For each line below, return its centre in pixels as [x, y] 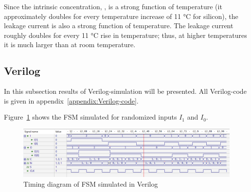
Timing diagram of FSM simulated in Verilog [91, 183]
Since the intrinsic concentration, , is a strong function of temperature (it [113, 6]
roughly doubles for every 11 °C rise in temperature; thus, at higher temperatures [125, 35]
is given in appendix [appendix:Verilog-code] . [71, 100]
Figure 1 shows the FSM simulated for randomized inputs [90, 117]
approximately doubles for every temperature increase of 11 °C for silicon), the [121, 16]
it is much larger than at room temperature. [70, 44]
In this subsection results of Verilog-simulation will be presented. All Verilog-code [125, 91]
